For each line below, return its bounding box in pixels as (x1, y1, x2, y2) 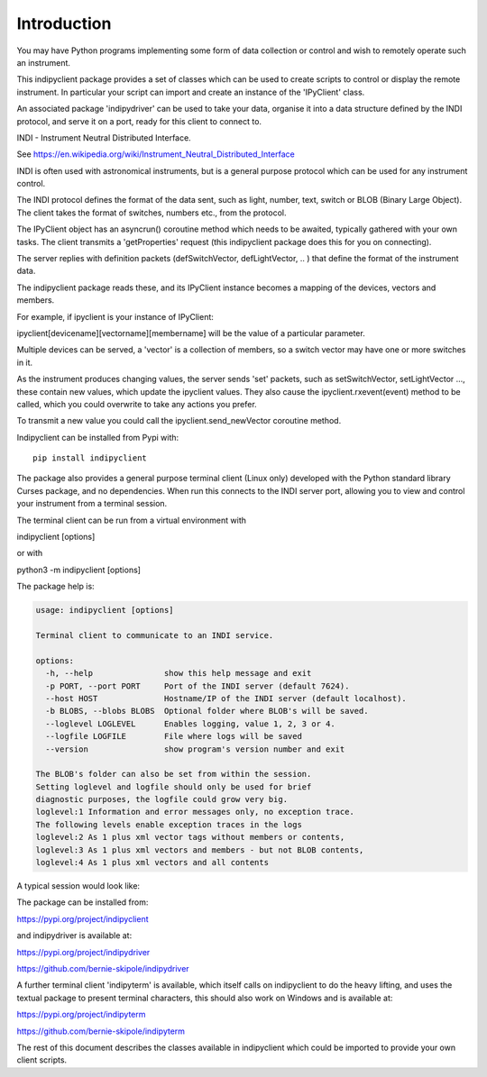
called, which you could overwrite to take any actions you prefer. (16, 398, 257, 409)
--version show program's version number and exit (45, 744, 345, 754)
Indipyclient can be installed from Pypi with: (16, 432, 179, 443)
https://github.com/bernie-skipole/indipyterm (16, 1026, 185, 1036)
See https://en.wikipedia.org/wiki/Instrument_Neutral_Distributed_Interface (16, 149, 295, 160)
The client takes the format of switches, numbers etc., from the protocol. (16, 207, 287, 218)
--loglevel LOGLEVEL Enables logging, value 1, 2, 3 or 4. (45, 718, 335, 729)
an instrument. (16, 57, 71, 68)
